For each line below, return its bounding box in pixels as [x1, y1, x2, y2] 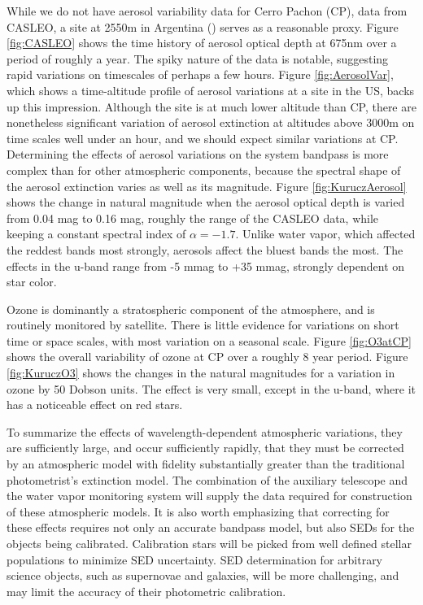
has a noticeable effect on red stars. [7, 396, 183, 413]
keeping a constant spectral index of [7, 225, 186, 242]
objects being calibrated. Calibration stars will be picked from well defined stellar [7, 535, 412, 551]
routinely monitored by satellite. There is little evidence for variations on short [7, 316, 399, 333]
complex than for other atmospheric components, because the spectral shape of [7, 161, 401, 178]
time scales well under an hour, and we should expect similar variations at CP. [7, 129, 399, 146]
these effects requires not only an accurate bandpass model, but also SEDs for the [7, 519, 415, 536]
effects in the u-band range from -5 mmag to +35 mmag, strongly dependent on [7, 257, 405, 274]
